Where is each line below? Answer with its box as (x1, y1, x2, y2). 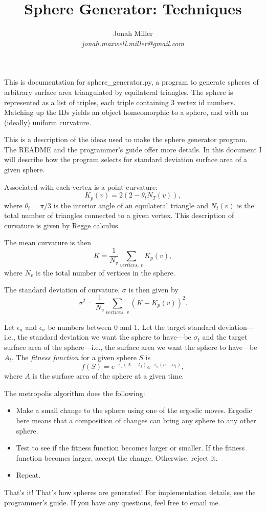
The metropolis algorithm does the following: (4, 387, 145, 398)
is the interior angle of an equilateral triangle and (53, 200, 209, 210)
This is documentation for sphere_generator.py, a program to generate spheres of (4, 76, 259, 87)
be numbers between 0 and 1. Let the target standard (48, 321, 216, 332)
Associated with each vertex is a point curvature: (4, 181, 158, 192)
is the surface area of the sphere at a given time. (32, 370, 184, 381)
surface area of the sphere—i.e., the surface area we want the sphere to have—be (4, 342, 257, 352)
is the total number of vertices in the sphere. (35, 267, 175, 278)
